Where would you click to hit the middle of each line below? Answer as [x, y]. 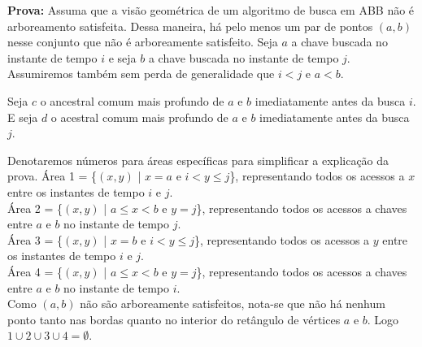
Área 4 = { [35, 271]
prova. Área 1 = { [52, 176]
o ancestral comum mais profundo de [132, 100]
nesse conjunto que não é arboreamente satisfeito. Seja [143, 42]
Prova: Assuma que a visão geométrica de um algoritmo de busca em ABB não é [211, 10]
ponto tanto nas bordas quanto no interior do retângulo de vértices [174, 319]
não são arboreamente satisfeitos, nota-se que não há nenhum [233, 304]
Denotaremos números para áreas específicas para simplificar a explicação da [198, 160]
